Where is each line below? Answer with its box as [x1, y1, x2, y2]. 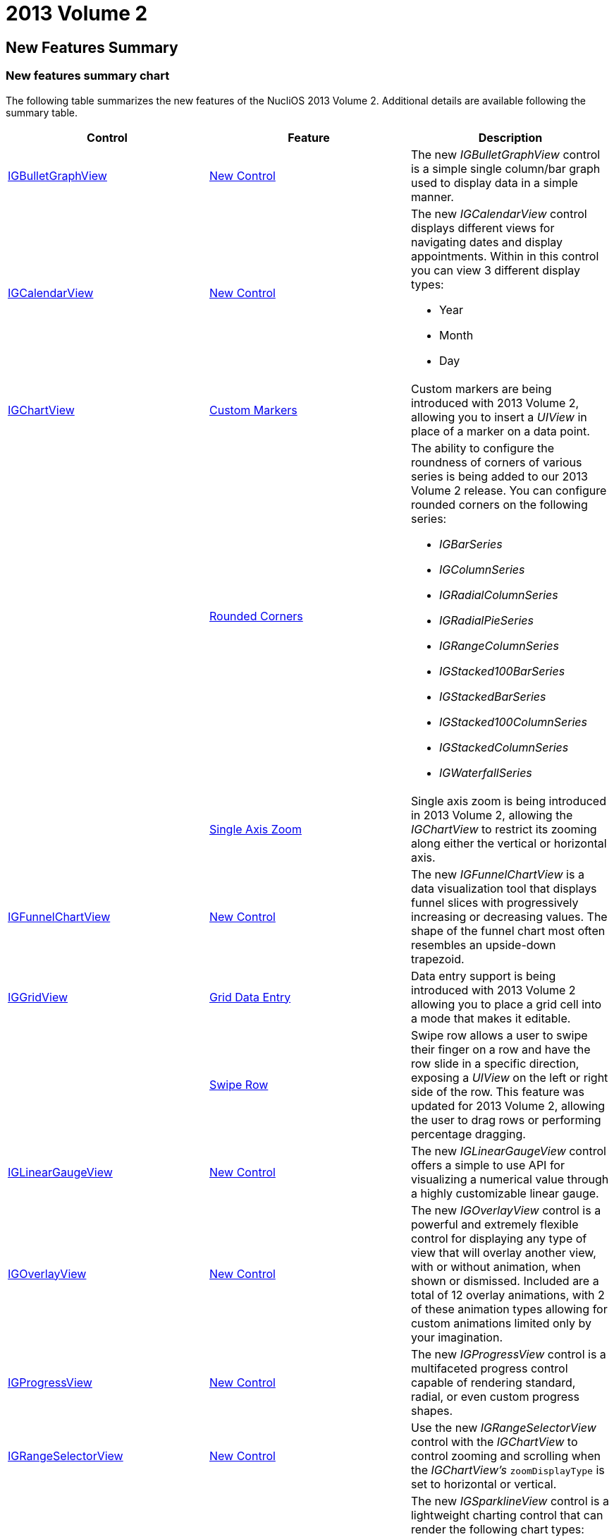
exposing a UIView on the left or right [410, 1070, 608, 1085]
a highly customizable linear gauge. [410, 1186, 599, 1200]
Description [478, 130, 543, 145]
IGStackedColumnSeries [438, 740, 569, 754]
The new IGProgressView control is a [410, 1346, 606, 1361]
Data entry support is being [410, 968, 556, 983]
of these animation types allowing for [410, 1301, 608, 1316]
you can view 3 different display [410, 263, 580, 277]
